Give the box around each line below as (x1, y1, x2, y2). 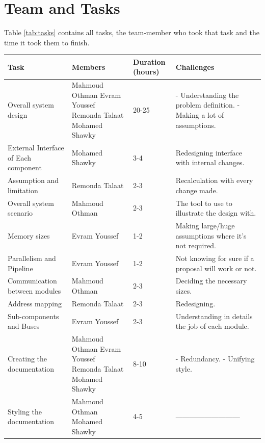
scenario (8, 207, 33, 218)
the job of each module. (175, 321, 249, 331)
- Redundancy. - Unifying (175, 353, 255, 364)
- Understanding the (175, 89, 239, 100)
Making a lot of (175, 110, 224, 120)
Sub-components (8, 310, 59, 321)
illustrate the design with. (175, 207, 256, 218)
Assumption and (8, 175, 59, 186)
